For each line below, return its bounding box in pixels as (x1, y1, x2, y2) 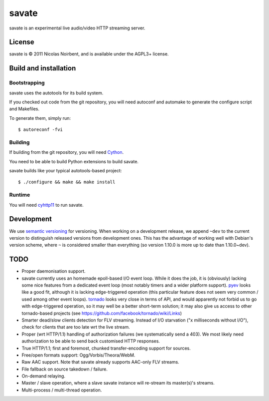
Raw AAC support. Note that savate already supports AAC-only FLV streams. (21, 359, 179, 365)
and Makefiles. (9, 106, 40, 112)
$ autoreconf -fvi (18, 127, 63, 132)
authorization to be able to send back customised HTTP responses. (21, 338, 160, 344)
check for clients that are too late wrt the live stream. (21, 324, 130, 330)
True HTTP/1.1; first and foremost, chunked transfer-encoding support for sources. (21, 345, 191, 351)
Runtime (9, 191, 30, 198)
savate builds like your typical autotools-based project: (9, 168, 122, 174)
